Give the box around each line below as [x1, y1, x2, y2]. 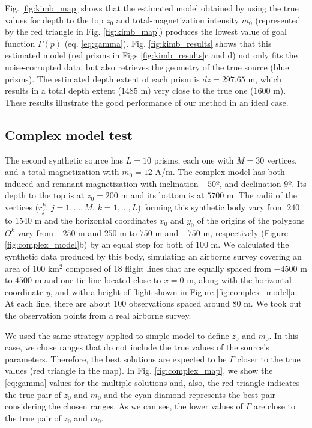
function [5, 37, 35, 49]
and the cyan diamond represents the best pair [104, 388, 276, 400]
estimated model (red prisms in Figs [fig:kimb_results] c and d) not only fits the [5, 49, 298, 61]
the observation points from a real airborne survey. [5, 309, 191, 322]
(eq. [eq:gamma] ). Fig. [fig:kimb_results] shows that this [64, 37, 272, 49]
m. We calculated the [211, 238, 289, 251]
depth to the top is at [5, 189, 85, 201]
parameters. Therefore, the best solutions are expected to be [5, 352, 227, 365]
